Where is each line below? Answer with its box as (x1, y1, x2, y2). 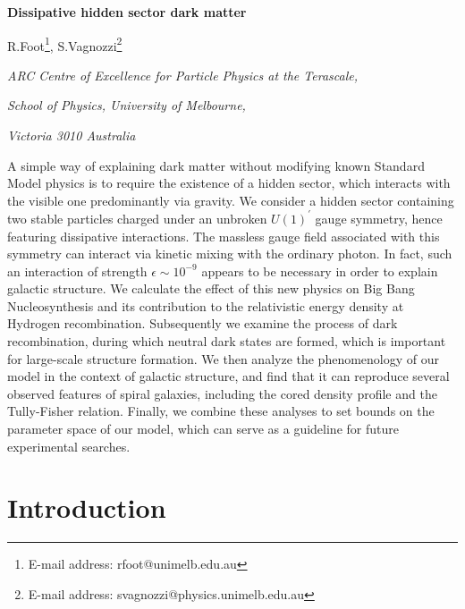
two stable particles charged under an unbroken (7, 208, 267, 227)
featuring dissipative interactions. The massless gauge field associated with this (7, 226, 440, 245)
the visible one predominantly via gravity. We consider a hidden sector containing (7, 190, 454, 209)
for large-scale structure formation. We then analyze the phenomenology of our (7, 349, 440, 368)
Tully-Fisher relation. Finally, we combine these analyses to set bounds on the (7, 402, 435, 420)
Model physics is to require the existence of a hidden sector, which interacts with (7, 173, 451, 192)
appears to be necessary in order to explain (201, 261, 438, 280)
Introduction (7, 489, 166, 526)
